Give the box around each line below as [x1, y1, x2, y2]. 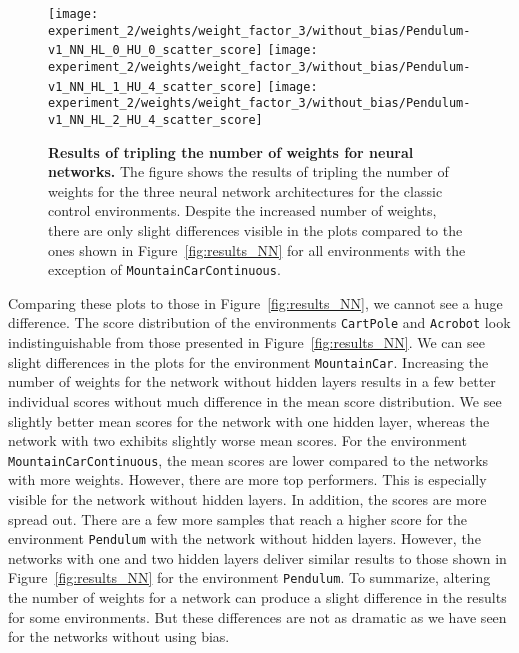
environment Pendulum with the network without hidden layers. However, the [8, 528, 481, 549]
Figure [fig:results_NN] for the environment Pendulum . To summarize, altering [8, 567, 491, 588]
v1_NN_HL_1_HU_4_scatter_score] [48, 79, 263, 94]
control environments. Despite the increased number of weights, [48, 200, 437, 221]
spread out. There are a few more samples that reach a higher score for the [8, 508, 468, 529]
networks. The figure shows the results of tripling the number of [48, 161, 449, 182]
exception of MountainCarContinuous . [48, 259, 281, 280]
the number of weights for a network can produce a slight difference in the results [8, 587, 507, 608]
